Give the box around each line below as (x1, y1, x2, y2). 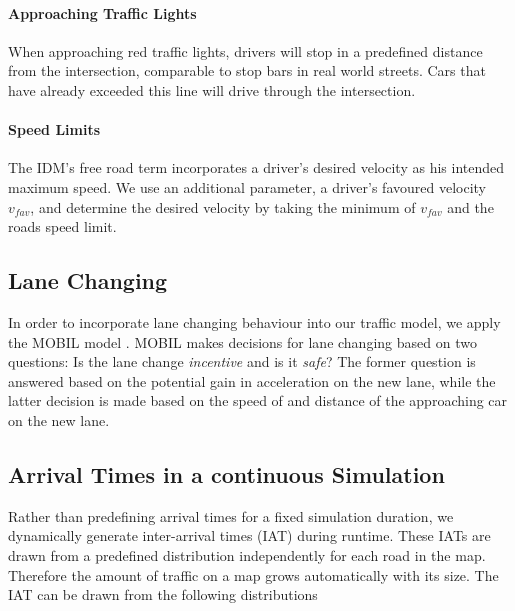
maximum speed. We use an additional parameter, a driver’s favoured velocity (8, 176, 486, 197)
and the (447, 196, 494, 217)
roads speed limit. (8, 216, 117, 237)
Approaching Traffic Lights (8, 2, 197, 23)
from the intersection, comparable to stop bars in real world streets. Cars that (8, 60, 486, 81)
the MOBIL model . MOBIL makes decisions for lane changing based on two (8, 331, 477, 352)
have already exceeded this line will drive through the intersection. (8, 79, 416, 100)
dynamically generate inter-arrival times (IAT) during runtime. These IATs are (8, 525, 491, 546)
